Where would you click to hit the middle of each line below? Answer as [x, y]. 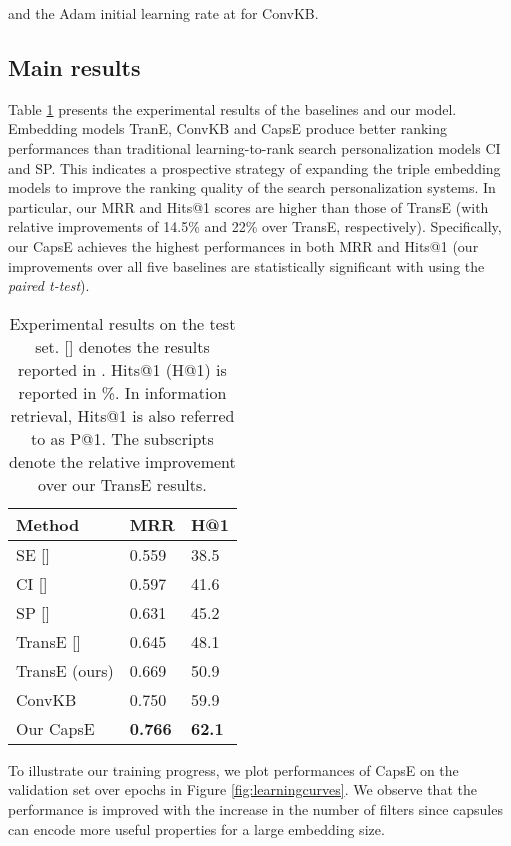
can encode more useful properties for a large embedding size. [196, 828]
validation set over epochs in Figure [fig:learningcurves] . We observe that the [242, 789]
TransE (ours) [65, 670]
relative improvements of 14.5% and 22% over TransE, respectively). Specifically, [255, 226]
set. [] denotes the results [122, 346]
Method [48, 524]
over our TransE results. [122, 484]
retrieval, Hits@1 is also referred [122, 415]
